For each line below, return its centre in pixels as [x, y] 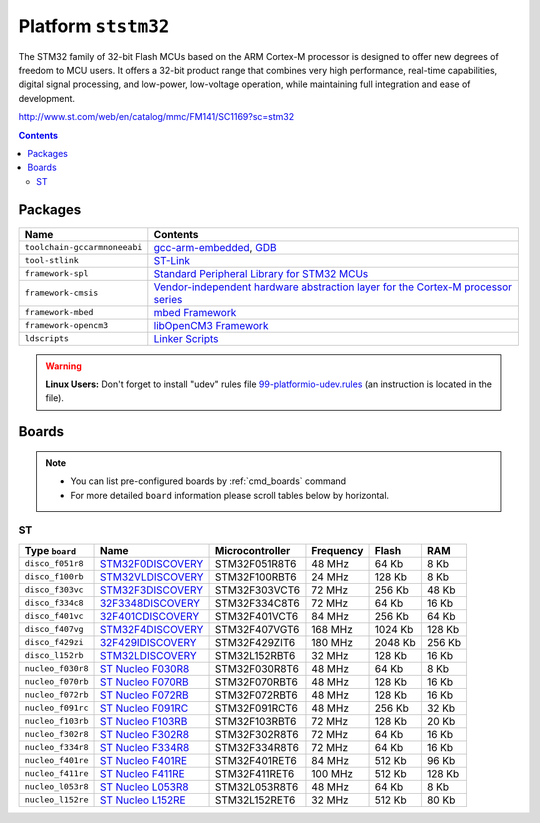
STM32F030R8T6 [257, 668]
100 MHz [332, 773]
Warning [63, 366]
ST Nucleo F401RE [143, 760]
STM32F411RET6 [255, 773]
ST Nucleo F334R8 [144, 747]
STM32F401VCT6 [257, 616]
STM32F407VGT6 [257, 629]
